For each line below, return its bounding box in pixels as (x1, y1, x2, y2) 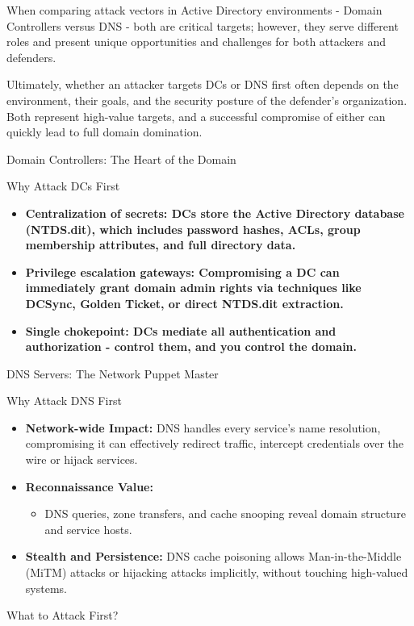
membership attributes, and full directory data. (25, 236, 296, 253)
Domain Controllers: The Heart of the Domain (6, 150, 236, 167)
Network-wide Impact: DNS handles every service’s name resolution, (25, 419, 381, 436)
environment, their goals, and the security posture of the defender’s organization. (6, 91, 408, 108)
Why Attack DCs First (6, 177, 120, 194)
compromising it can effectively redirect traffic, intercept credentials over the (25, 435, 404, 452)
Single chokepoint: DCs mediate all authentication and (25, 322, 337, 339)
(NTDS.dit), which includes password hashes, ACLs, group (25, 220, 361, 237)
